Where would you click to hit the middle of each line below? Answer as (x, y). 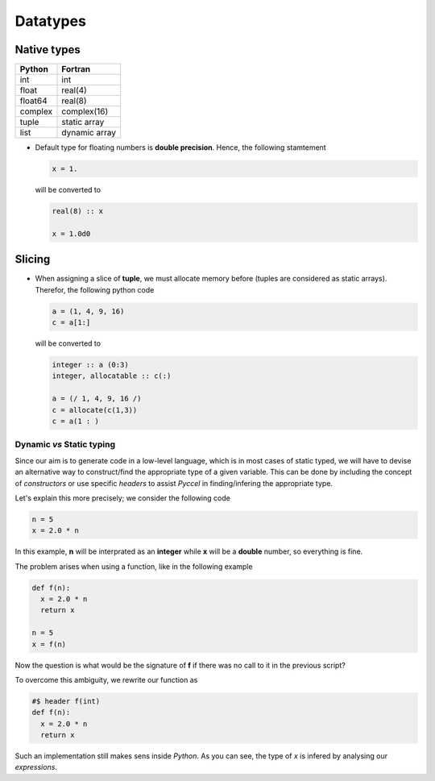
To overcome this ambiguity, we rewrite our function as (106, 679)
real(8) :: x (78, 211)
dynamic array (89, 133)
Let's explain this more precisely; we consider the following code (123, 498)
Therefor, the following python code (95, 289)
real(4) (75, 90)
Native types (48, 50)
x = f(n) (49, 644)
